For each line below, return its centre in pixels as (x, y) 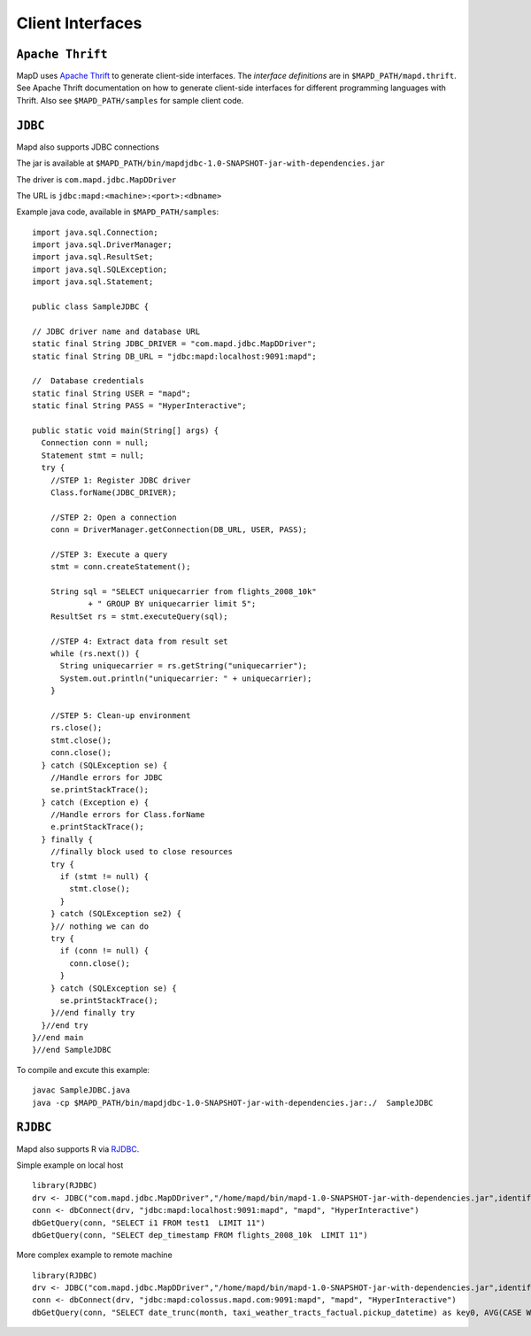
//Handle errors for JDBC (107, 777)
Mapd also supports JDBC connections (88, 147)
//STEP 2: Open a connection (113, 517)
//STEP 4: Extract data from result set (139, 641)
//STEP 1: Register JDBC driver (120, 480)
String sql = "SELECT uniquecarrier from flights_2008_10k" (184, 592)
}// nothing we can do (100, 926)
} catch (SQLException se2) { (115, 914)
